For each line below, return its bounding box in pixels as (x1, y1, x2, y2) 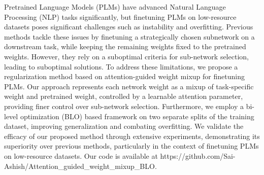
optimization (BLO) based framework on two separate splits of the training (20, 111, 254, 121)
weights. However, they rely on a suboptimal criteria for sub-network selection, (4, 51, 249, 61)
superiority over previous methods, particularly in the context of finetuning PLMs (4, 141, 259, 151)
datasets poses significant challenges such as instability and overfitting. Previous (4, 21, 253, 32)
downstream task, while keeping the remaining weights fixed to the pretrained (4, 41, 246, 52)
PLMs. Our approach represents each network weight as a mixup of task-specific (4, 81, 254, 91)
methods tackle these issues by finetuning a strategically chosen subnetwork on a (4, 31, 255, 42)
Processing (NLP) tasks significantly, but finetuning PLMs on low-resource (4, 11, 237, 22)
